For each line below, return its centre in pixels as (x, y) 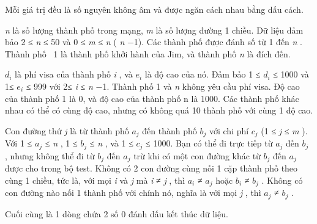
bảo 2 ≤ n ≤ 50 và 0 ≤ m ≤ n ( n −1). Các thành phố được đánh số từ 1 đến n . (154, 42)
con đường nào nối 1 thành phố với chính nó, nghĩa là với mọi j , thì (133, 193)
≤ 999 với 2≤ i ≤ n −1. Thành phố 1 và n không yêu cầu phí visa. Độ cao (163, 86)
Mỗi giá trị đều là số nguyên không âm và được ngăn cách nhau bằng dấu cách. (154, 9)
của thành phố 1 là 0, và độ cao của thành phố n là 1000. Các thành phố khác (152, 98)
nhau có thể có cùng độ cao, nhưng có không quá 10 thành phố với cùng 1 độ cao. (159, 110)
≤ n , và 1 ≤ (111, 143)
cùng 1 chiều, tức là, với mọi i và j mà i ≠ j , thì (95, 180)
